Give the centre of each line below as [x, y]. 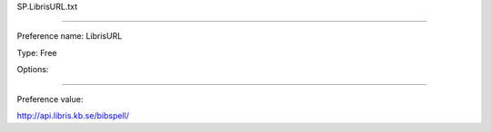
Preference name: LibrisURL [70, 36]
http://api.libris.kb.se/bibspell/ [73, 115]
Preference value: [50, 99]
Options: [33, 70]
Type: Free [37, 52]
